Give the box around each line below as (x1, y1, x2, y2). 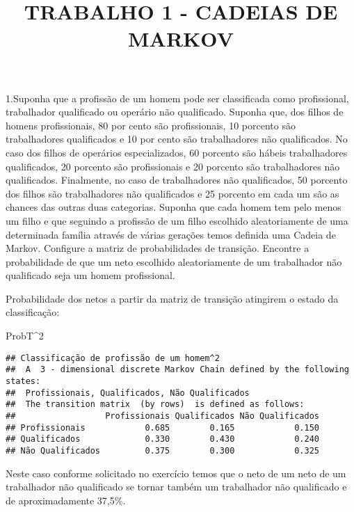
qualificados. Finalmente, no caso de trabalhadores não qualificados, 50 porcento (6, 173, 348, 187)
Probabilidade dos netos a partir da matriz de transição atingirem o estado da (6, 291, 339, 305)
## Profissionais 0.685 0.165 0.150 (6, 422, 320, 433)
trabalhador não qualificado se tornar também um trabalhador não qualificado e (6, 479, 347, 494)
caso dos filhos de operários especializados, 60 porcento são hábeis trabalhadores (6, 145, 348, 159)
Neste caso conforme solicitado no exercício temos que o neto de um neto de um (6, 465, 346, 480)
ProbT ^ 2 (6, 328, 44, 343)
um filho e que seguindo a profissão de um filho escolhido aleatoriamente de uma (6, 213, 348, 227)
